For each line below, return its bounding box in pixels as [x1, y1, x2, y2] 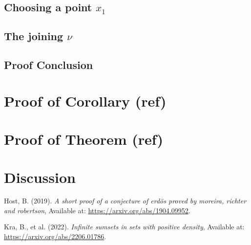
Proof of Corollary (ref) [4, 90, 167, 111]
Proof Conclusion [4, 57, 93, 72]
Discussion [4, 167, 76, 187]
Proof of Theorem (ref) [4, 129, 164, 149]
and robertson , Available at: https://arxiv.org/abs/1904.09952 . [4, 205, 190, 215]
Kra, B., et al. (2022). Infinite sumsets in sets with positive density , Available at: [4, 222, 245, 232]
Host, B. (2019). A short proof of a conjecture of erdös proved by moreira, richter [4, 196, 247, 206]
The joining [4, 28, 63, 44]
